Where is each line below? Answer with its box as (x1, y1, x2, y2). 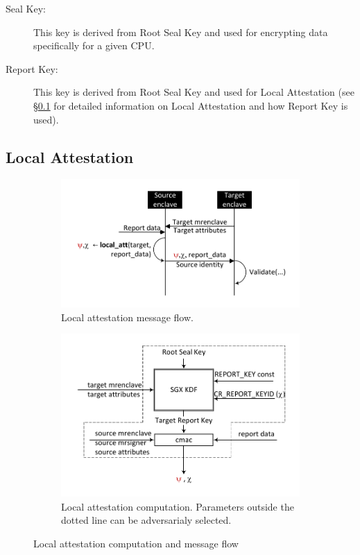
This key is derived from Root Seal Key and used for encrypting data (33, 24, 328, 39)
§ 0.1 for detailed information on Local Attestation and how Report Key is (33, 98, 348, 112)
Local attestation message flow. (61, 309, 194, 324)
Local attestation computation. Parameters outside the (61, 499, 294, 513)
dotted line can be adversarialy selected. (61, 513, 232, 527)
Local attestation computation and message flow (33, 536, 239, 551)
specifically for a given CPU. (33, 38, 155, 53)
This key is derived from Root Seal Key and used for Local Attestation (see (33, 85, 354, 99)
